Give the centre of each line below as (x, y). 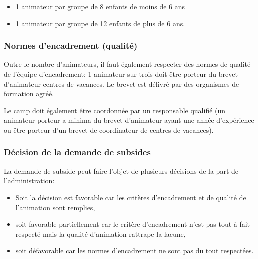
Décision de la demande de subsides (77, 152)
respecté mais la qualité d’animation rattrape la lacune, (101, 234)
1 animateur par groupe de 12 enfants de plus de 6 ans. (100, 23)
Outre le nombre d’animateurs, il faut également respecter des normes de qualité (127, 64)
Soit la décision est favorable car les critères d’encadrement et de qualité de (131, 197)
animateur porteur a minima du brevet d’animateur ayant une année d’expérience (129, 120)
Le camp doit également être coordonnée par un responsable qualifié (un (115, 110)
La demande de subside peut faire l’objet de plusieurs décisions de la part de (121, 171)
